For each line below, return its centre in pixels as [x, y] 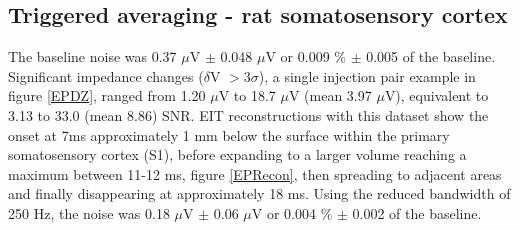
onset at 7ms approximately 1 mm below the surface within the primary [229, 134]
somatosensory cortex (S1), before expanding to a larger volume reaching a [237, 154]
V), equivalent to [436, 95]
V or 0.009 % [305, 56]
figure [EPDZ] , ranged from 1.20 [107, 95]
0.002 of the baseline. [417, 212]
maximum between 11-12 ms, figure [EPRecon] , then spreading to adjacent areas [255, 173]
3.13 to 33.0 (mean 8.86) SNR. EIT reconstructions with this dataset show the [248, 114]
